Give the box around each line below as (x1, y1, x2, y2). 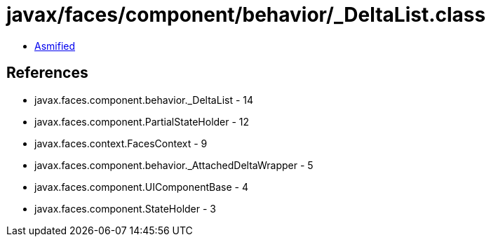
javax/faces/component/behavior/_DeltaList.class (6, 3, 486, 27)
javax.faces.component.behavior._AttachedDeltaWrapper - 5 (34, 159, 314, 171)
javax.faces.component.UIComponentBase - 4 (34, 180, 248, 193)
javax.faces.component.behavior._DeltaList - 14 (34, 93, 254, 106)
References (6, 64, 88, 82)
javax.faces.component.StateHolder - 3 (34, 202, 216, 215)
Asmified (34, 39, 76, 52)
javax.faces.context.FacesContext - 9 (34, 137, 208, 149)
